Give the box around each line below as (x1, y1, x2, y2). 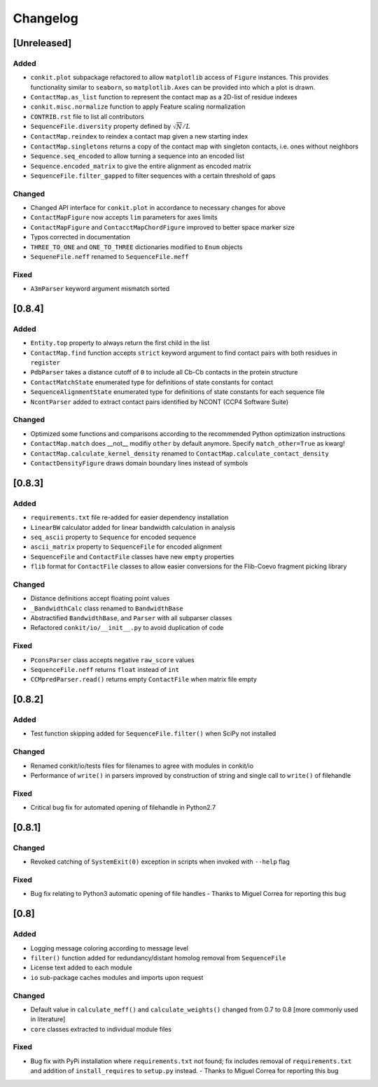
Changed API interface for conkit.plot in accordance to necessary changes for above (30, 204, 286, 212)
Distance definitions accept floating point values (30, 594, 170, 603)
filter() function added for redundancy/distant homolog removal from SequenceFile (30, 953, 286, 962)
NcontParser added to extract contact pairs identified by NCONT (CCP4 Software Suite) (30, 398, 289, 406)
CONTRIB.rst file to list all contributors (30, 112, 145, 120)
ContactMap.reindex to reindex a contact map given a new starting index (30, 132, 248, 141)
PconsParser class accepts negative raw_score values (30, 655, 195, 664)
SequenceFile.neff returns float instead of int (30, 665, 180, 673)
